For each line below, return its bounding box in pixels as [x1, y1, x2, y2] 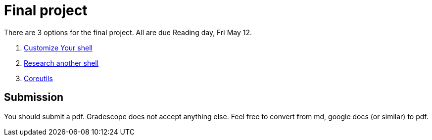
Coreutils [24, 74, 53, 83]
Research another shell [24, 58, 99, 67]
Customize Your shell [24, 43, 93, 52]
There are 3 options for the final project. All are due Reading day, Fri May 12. [4, 28, 252, 37]
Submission [4, 91, 64, 104]
